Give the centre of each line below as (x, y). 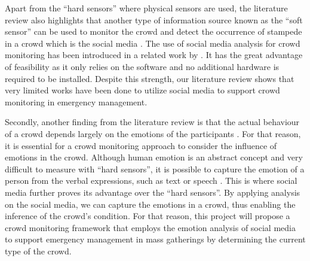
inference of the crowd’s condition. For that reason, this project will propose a (148, 216)
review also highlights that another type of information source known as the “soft (154, 19)
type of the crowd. (38, 251)
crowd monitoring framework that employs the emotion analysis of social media (150, 227)
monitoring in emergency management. (76, 101)
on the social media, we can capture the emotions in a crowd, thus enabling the (150, 204)
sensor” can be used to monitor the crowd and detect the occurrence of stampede (154, 31)
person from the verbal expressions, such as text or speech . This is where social (151, 180)
